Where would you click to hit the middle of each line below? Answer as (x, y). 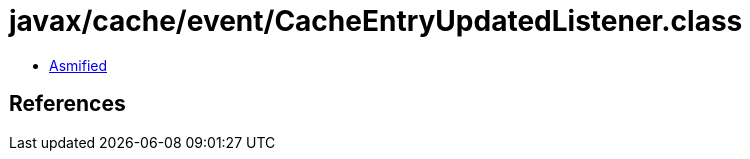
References (67, 104)
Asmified (78, 65)
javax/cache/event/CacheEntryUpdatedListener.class (376, 21)
